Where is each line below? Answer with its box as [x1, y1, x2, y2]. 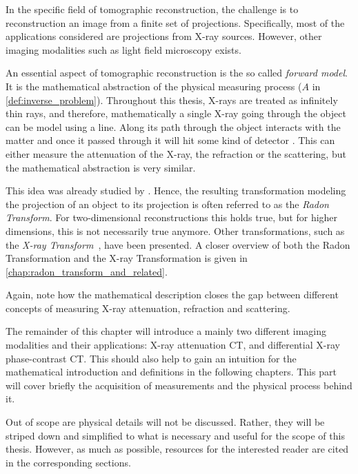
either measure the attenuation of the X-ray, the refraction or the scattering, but [6, 146, 346, 161]
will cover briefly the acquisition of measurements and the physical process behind [6, 378, 352, 392]
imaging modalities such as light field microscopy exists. [6, 42, 241, 56]
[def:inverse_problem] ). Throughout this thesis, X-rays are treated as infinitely [6, 92, 338, 107]
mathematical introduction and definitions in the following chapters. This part [6, 364, 337, 379]
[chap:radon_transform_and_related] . [6, 264, 168, 278]
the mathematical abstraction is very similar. [6, 160, 196, 174]
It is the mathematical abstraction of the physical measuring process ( [6, 79, 302, 93]
